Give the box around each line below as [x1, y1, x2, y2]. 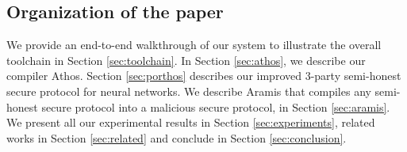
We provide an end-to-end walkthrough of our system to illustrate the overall [6, 36, 382, 53]
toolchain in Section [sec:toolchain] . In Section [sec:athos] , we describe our [6, 51, 366, 68]
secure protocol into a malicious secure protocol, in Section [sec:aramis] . [41, 98, 390, 115]
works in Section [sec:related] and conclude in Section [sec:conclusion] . [6, 129, 347, 146]
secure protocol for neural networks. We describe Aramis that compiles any [6, 82, 371, 99]
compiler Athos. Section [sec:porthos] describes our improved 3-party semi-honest [6, 67, 401, 84]
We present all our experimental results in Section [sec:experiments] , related [6, 114, 375, 131]
